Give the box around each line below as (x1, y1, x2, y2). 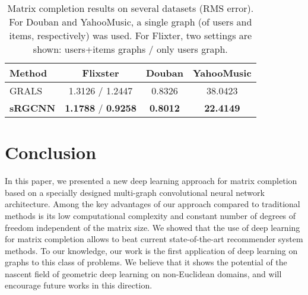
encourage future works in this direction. (5, 279, 153, 291)
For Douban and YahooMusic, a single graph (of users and (9, 15, 252, 28)
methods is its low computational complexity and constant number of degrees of (5, 209, 296, 221)
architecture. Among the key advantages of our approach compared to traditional (5, 198, 300, 210)
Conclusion (5, 140, 97, 164)
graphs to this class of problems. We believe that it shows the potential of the (5, 256, 287, 268)
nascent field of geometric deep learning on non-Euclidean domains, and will (5, 267, 282, 280)
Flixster (82, 66, 119, 80)
